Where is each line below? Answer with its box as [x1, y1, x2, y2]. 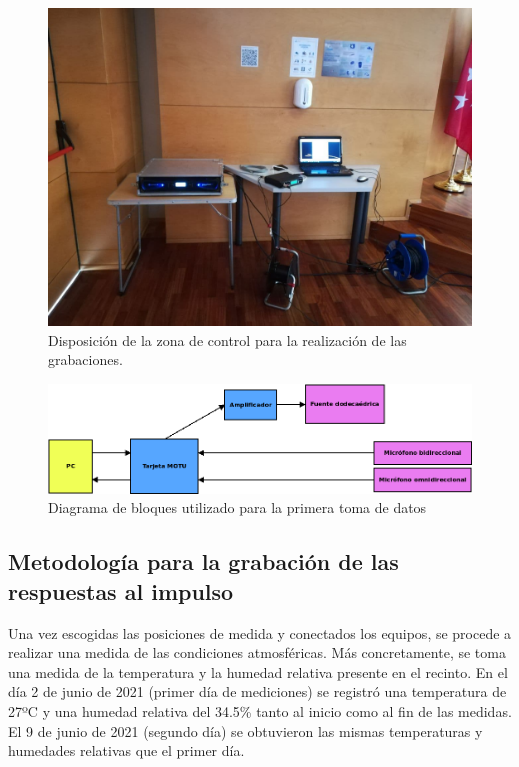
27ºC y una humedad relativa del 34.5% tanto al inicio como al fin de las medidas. [8, 700, 512, 721]
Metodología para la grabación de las [8, 546, 399, 577]
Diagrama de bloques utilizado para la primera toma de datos [48, 497, 427, 518]
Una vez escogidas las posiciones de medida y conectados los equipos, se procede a [8, 622, 512, 643]
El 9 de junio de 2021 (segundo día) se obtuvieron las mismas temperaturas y [8, 720, 483, 741]
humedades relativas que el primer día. [8, 740, 245, 761]
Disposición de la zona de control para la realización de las [48, 329, 407, 350]
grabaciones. [48, 349, 123, 370]
